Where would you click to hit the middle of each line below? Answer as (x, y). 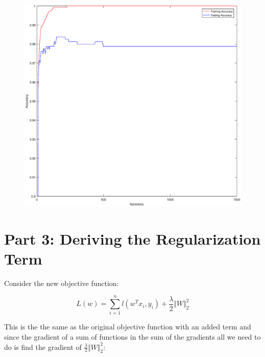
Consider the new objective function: (62, 283)
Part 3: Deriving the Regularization (132, 238)
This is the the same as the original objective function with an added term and (128, 327)
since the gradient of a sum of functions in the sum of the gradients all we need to (132, 337)
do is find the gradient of (43, 347)
